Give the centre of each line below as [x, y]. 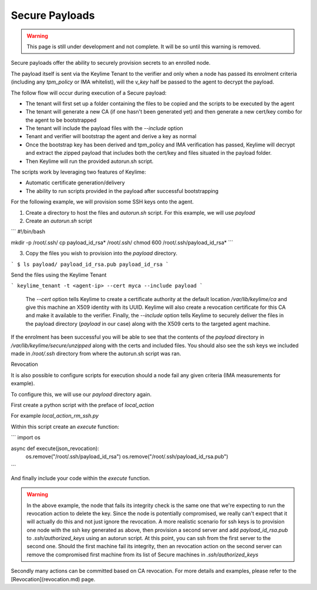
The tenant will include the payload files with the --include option [104, 128]
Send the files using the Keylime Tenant [59, 275]
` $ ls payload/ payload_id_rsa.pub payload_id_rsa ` [90, 264]
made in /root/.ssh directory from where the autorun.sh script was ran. [96, 354]
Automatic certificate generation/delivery [75, 183]
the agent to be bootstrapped [61, 120]
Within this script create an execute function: [65, 426]
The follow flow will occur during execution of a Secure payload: [89, 93]
